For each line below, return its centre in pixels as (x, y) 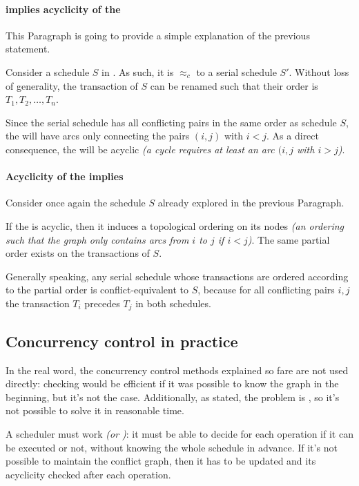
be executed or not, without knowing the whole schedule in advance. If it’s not (172, 447)
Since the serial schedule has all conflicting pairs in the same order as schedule (171, 122)
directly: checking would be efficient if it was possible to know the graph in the (172, 383)
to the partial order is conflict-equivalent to (97, 290)
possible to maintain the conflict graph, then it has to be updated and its (161, 461)
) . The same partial (289, 239)
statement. (28, 49)
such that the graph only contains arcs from (97, 239)
